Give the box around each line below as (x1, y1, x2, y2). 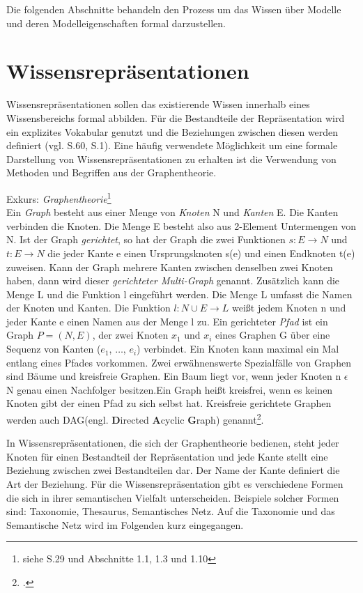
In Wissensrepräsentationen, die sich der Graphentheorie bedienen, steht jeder (6, 436, 339, 450)
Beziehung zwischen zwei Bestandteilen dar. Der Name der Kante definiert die (6, 463, 340, 477)
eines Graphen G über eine (215, 328, 330, 342)
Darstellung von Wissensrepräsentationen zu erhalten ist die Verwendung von (6, 151, 337, 166)
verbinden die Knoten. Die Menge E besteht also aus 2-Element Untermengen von (6, 218, 357, 233)
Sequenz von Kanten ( (6, 341, 101, 356)
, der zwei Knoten (92, 328, 169, 342)
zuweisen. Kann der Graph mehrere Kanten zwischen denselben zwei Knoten (6, 259, 333, 274)
